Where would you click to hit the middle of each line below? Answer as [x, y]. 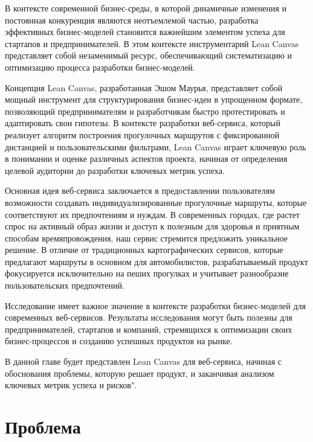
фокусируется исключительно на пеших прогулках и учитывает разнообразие [147, 273]
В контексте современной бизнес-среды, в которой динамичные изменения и [146, 8]
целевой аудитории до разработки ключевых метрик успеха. [115, 170]
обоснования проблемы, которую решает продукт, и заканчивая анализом [140, 373]
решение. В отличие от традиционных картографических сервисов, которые [144, 250]
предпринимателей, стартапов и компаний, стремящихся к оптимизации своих [149, 329]
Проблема [43, 426]
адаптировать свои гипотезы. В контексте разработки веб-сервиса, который [143, 123]
